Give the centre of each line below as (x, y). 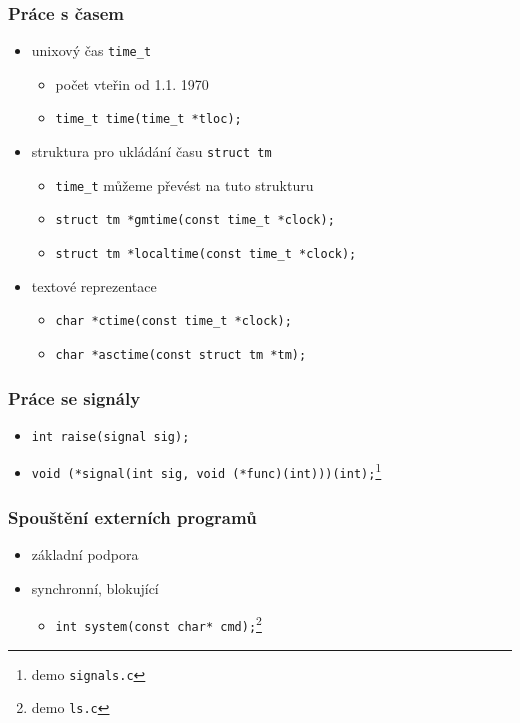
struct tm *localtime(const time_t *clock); (206, 254)
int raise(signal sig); (110, 436)
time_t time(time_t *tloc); (148, 119)
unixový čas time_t (91, 50)
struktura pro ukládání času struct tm (151, 151)
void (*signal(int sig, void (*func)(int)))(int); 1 (206, 470)
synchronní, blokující (95, 587)
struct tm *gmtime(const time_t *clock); (195, 220)
